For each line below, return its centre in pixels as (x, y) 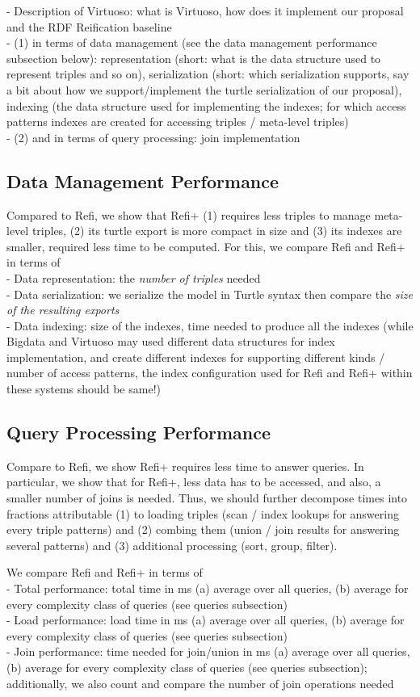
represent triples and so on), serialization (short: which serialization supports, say (208, 74)
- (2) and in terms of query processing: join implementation (153, 137)
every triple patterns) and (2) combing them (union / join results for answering (203, 529)
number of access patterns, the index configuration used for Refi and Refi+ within (210, 373)
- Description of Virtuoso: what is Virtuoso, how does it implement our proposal (205, 10)
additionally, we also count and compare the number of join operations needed (200, 683)
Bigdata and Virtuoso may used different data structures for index (171, 341)
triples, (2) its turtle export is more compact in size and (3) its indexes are (217, 231)
